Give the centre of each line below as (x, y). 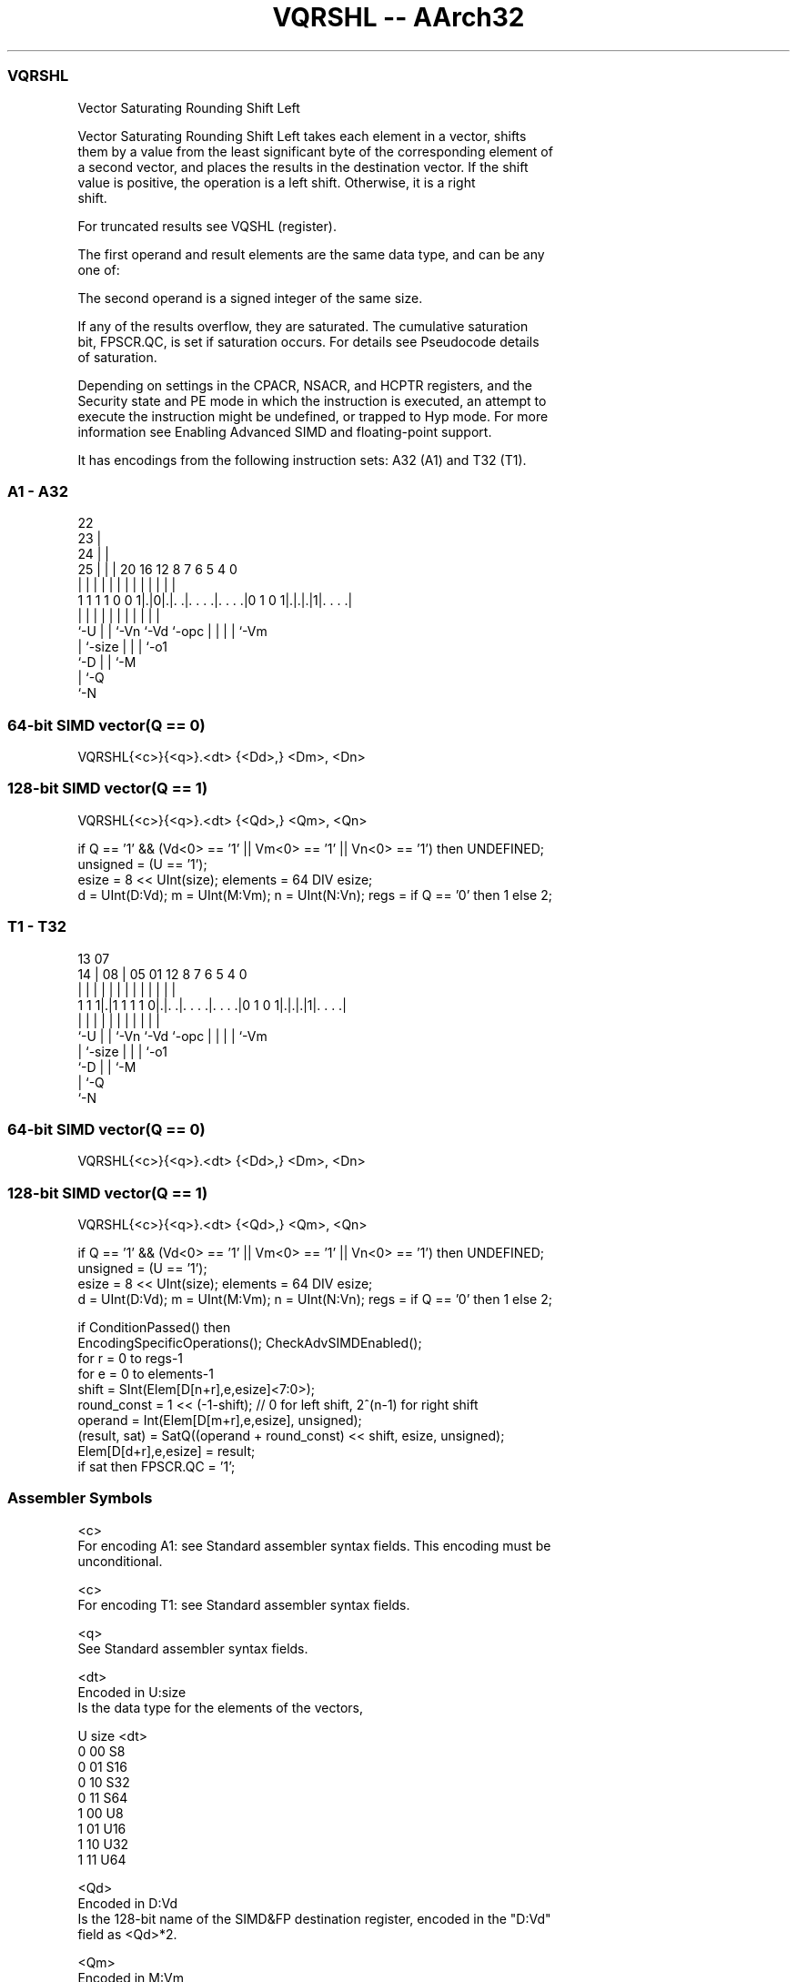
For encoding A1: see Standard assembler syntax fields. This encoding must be (314, 1545)
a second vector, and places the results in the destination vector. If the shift (303, 167)
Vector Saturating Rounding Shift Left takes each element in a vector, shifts (302, 136)
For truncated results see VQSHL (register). (207, 226)
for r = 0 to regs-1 (131, 1358)
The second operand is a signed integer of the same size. (250, 298)
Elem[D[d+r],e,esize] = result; (166, 1451)
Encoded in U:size (132, 1692)
